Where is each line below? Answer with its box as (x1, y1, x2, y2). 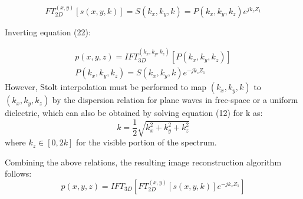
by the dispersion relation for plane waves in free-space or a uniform (52, 94, 298, 106)
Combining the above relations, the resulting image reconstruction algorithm (5, 155, 282, 168)
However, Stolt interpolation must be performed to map (5, 81, 207, 93)
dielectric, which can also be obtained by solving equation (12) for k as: (5, 107, 263, 119)
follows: (5, 167, 32, 180)
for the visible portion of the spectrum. (76, 136, 217, 148)
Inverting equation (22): (5, 25, 91, 38)
